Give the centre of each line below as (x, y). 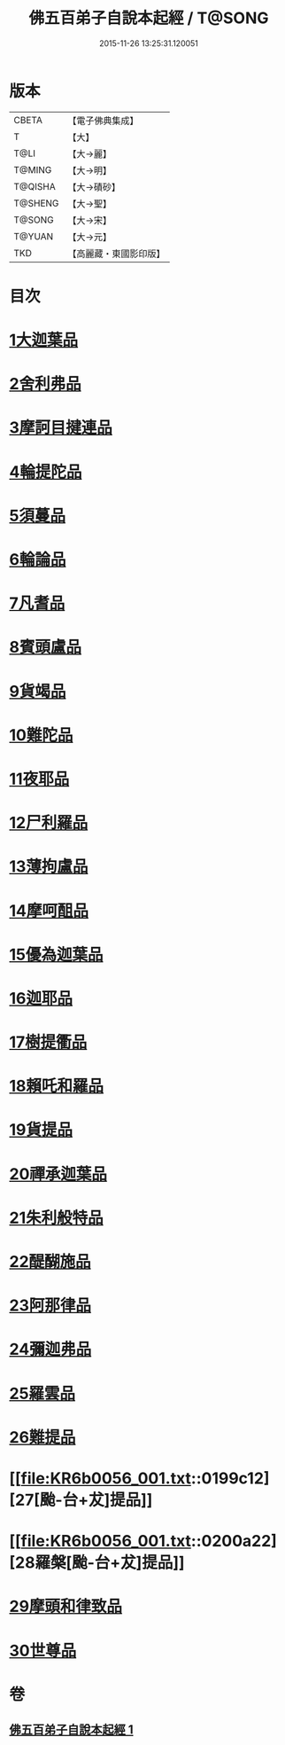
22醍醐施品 (50, 1262)
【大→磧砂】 (94, 187)
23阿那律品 (50, 1306)
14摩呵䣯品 (49, 911)
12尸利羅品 (49, 823)
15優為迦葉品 (56, 955)
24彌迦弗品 (50, 1350)
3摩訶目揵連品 (61, 428)
